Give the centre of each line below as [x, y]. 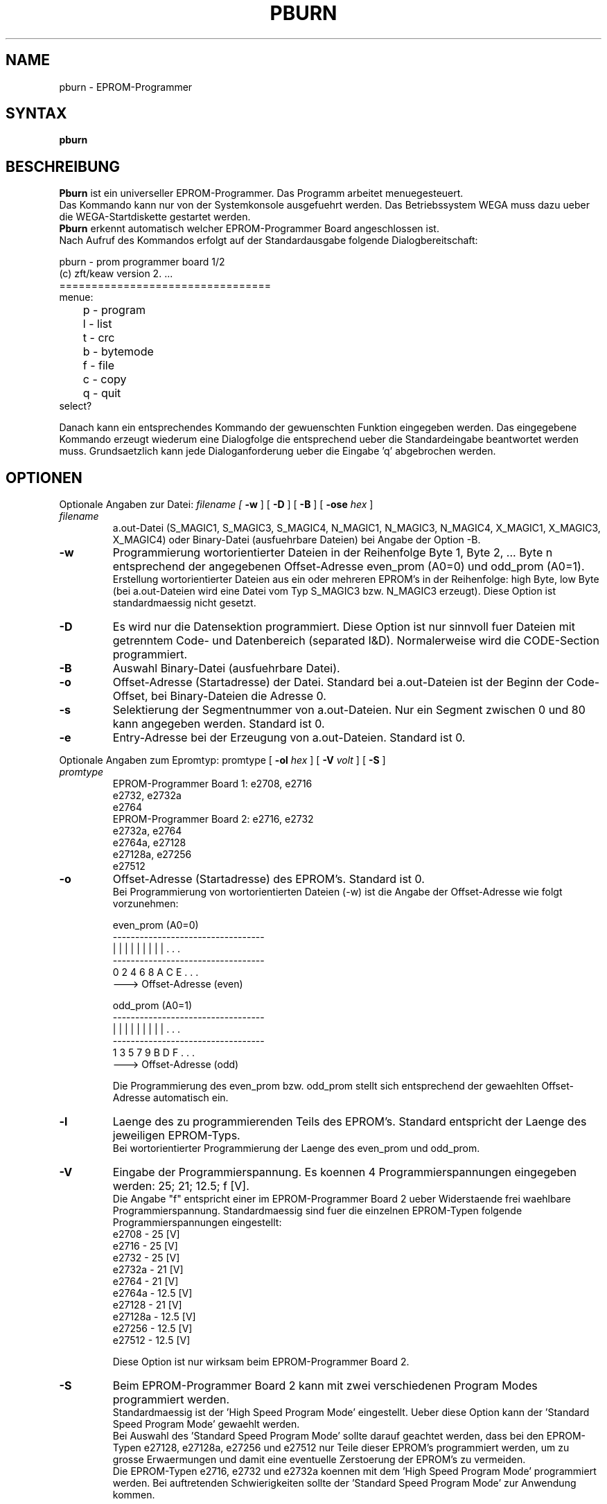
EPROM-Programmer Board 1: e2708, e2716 [212, 784]
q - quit [102, 393]
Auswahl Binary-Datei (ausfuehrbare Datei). [226, 668]
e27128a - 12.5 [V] [154, 1317]
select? [76, 406]
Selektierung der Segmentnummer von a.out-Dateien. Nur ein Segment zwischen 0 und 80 [349, 710]
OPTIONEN [44, 478]
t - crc [99, 338]
